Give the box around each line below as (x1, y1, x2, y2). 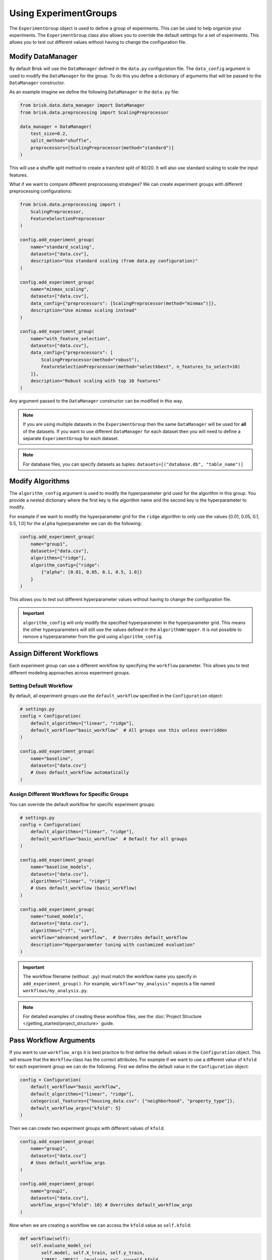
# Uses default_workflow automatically (30, 770, 129, 776)
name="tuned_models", (30, 914, 84, 919)
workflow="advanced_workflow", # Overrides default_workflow (30, 935, 187, 940)
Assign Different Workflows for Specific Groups (9, 791, 128, 798)
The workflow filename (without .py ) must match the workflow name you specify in (23, 973, 197, 980)
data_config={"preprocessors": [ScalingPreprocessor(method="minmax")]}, (30, 300, 217, 306)
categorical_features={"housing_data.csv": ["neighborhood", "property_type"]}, (30, 1098, 235, 1104)
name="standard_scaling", (30, 244, 95, 249)
